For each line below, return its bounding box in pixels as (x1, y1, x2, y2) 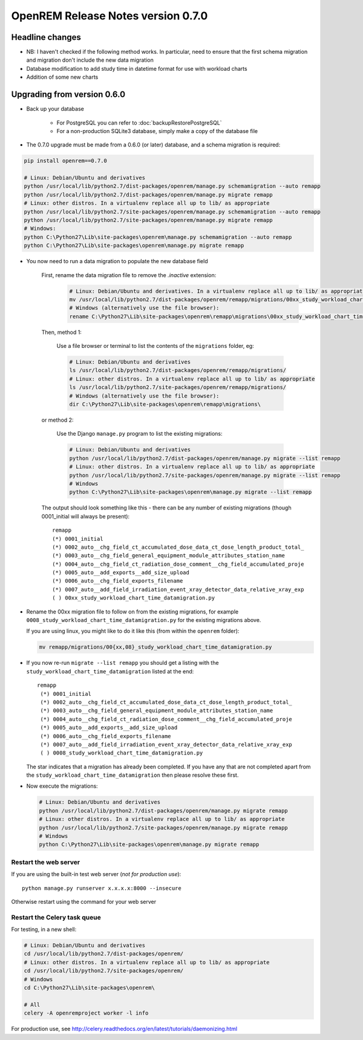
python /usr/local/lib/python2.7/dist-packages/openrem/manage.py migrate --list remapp (69, 454, 341, 462)
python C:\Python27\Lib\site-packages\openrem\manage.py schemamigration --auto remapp (24, 234, 292, 240)
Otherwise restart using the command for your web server (11, 898, 157, 905)
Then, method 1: (41, 329, 82, 336)
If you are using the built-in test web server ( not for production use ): (11, 871, 181, 878)
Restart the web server (11, 858, 80, 866)
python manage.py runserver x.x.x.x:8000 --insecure (22, 885, 181, 892)
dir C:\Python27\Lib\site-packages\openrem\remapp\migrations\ (69, 401, 261, 408)
